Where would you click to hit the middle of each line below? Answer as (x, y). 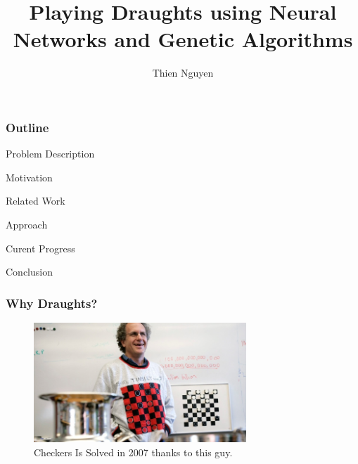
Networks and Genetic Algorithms (183, 39)
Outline (27, 127)
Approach (27, 224)
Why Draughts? (52, 303)
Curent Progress (40, 248)
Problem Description (50, 154)
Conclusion (29, 272)
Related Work (36, 201)
